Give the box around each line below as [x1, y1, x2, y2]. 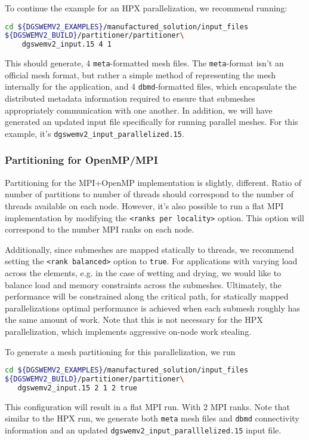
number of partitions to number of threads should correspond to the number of [5, 188, 294, 200]
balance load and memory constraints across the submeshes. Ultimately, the [5, 278, 282, 291]
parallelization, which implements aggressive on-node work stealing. [5, 325, 252, 338]
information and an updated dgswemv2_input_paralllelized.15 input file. [5, 424, 282, 436]
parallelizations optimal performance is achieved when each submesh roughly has [5, 301, 300, 314]
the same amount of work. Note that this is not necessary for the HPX [5, 313, 263, 326]
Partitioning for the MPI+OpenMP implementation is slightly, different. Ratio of [5, 176, 301, 188]
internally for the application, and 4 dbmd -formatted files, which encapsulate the [5, 80, 297, 93]
